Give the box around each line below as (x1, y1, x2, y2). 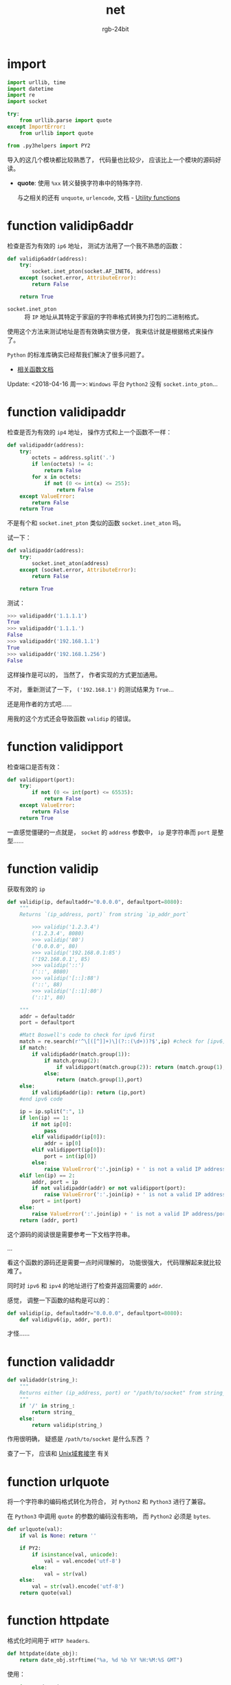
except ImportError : (7, 123, 67, 130)
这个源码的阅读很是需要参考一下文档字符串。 (7, 1230, 134, 1238)
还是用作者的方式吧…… (7, 699, 72, 708)
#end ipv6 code (19, 1096, 63, 1103)
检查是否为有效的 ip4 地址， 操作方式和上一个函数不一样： (7, 427, 173, 436)
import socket (7, 98, 48, 105)
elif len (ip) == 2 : (19, 1172, 76, 1179)
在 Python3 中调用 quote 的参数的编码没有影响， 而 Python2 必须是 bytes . (7, 1512, 211, 1520)
